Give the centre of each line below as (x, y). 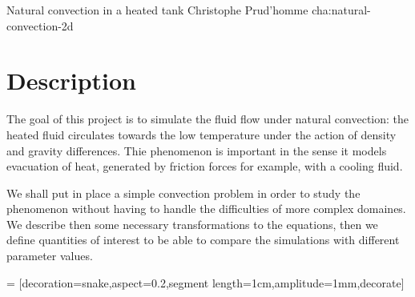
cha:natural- (341, 10)
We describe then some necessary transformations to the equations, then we (192, 224)
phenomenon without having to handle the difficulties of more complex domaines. (206, 209)
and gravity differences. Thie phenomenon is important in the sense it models (197, 150)
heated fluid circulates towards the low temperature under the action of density (201, 134)
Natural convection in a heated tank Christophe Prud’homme (157, 10)
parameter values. (50, 256)
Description (72, 80)
